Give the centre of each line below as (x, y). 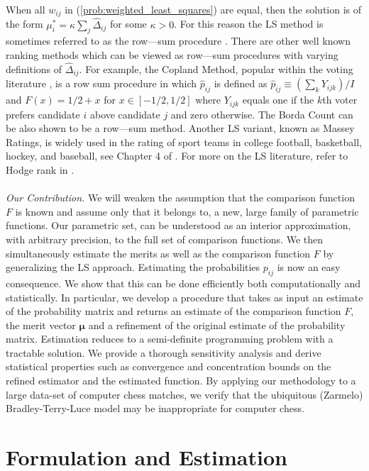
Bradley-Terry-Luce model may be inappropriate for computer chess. (155, 408)
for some (128, 24)
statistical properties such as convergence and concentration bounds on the (169, 366)
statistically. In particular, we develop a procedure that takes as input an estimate (184, 297)
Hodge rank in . (40, 169)
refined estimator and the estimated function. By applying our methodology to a (181, 381)
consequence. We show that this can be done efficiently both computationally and (183, 283)
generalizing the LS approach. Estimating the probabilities (133, 267)
